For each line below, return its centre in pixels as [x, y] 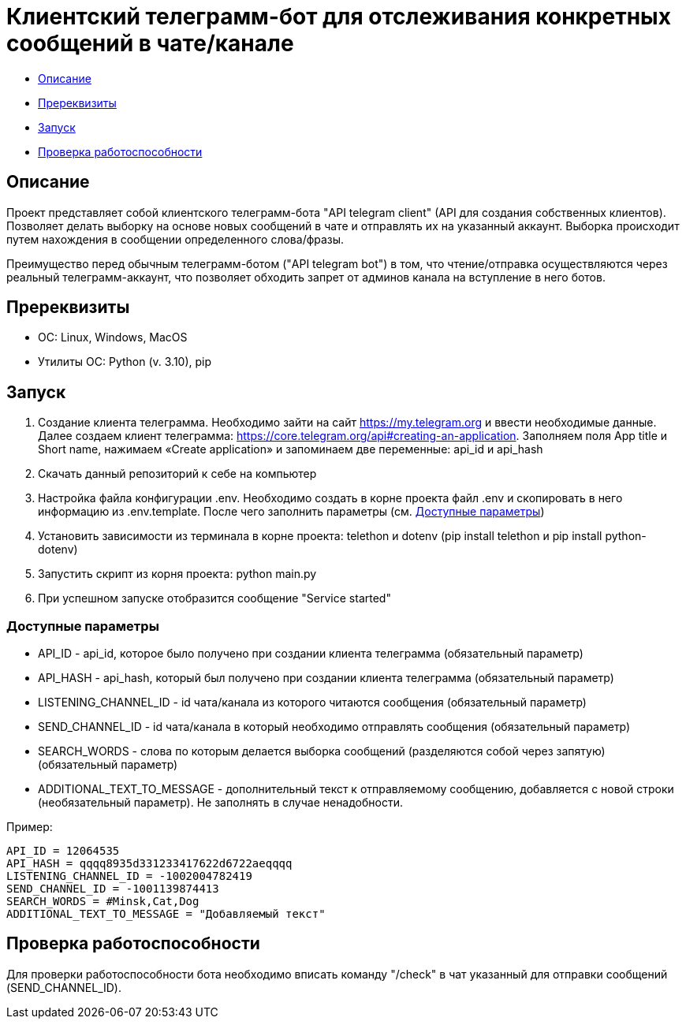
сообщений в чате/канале [150, 43]
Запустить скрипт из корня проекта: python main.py [177, 574]
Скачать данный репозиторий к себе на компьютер [177, 474]
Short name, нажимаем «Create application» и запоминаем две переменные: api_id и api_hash [291, 449]
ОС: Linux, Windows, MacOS [113, 337]
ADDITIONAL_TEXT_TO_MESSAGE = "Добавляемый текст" [166, 914]
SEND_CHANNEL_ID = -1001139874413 [113, 889]
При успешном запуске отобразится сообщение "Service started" [214, 598]
